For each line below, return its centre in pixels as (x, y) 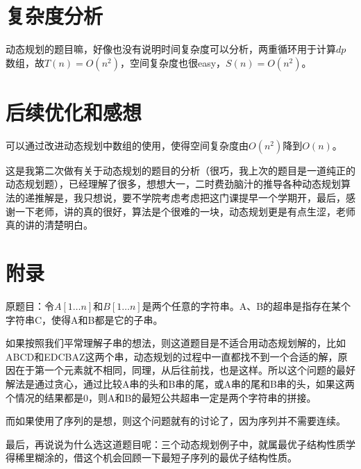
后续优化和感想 (74, 112)
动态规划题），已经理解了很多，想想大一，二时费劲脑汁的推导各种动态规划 (173, 184)
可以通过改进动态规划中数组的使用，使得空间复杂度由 (127, 145)
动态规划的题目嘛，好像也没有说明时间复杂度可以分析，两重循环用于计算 (171, 49)
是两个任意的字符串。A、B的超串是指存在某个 (246, 305)
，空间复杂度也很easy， (173, 62)
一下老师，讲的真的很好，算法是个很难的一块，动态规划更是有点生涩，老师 (185, 211)
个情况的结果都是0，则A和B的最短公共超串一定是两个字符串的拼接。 (161, 397)
